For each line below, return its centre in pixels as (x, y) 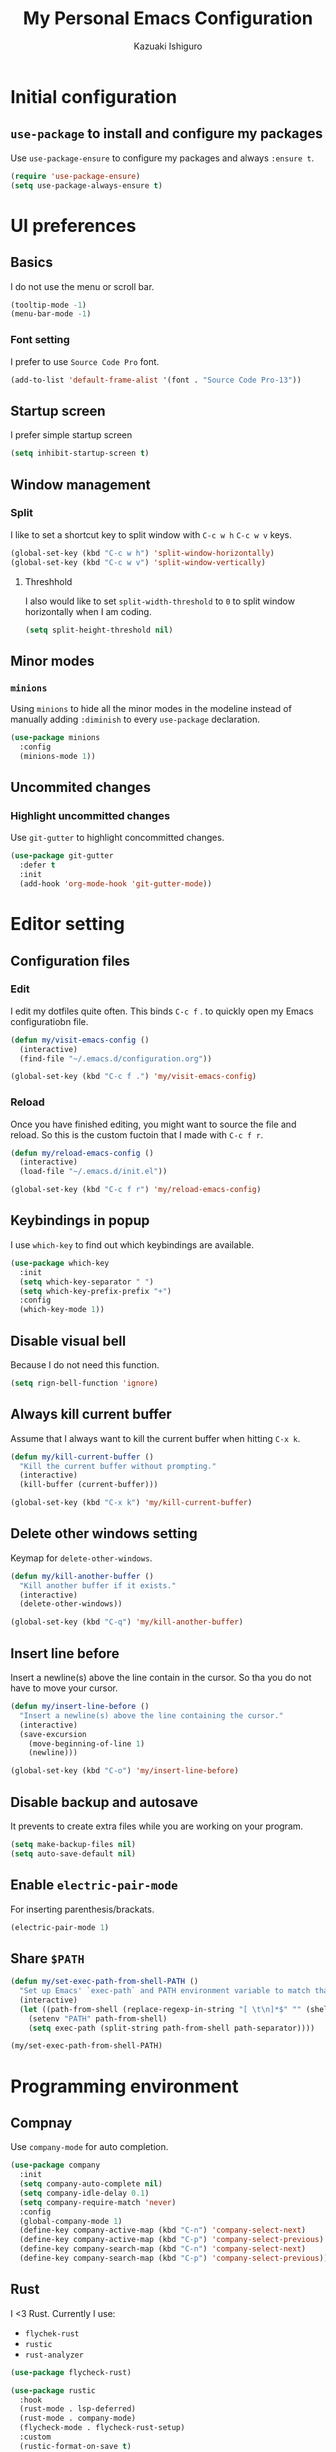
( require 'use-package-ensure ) (75, 176)
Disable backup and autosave (104, 1802)
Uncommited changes (81, 787)
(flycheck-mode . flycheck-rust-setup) (102, 2428)
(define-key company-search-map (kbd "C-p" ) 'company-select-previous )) (174, 2258)
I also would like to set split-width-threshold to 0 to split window (159, 601)
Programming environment (124, 2086)
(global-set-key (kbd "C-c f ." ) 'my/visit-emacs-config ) (133, 1077)
